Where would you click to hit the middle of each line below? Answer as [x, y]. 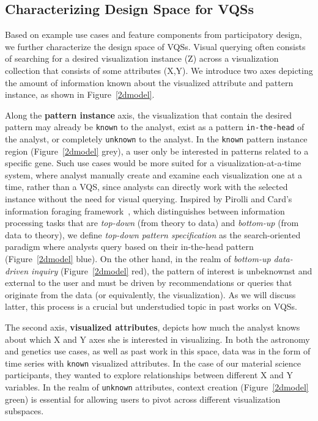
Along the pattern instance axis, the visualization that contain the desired [149, 115]
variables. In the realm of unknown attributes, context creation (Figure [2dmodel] [157, 387]
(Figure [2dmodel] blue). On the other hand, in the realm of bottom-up [138, 259]
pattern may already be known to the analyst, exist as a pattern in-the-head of [155, 127]
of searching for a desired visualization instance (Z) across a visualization [142, 58]
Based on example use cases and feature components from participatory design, [153, 35]
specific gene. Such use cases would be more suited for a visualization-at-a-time [153, 163]
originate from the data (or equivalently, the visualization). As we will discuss [150, 294]
